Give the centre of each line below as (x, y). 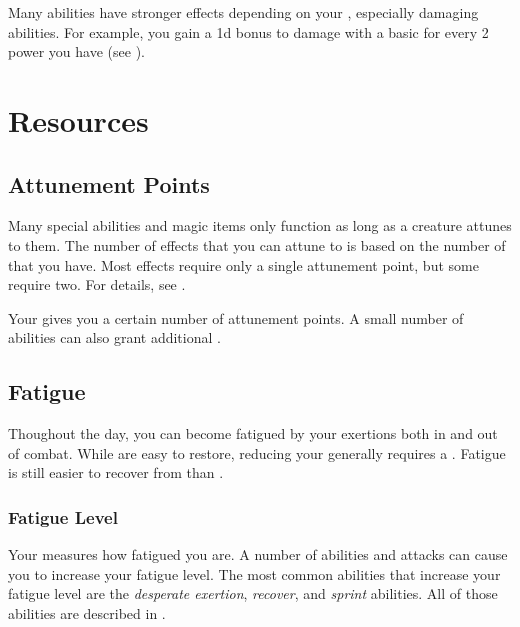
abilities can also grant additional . (114, 337)
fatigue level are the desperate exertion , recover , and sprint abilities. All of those (253, 593)
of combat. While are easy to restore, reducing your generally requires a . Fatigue (257, 452)
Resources (78, 119)
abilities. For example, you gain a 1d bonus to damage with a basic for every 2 (248, 31)
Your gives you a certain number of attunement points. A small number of (236, 317)
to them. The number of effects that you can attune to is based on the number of (257, 244)
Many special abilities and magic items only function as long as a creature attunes (260, 225)
